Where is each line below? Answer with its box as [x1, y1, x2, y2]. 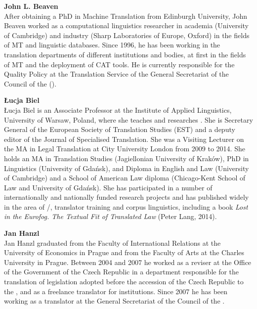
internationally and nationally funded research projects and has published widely [4, 192, 249, 202]
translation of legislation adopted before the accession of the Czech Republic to [4, 276, 244, 287]
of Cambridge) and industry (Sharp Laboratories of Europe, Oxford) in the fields [4, 30, 250, 40]
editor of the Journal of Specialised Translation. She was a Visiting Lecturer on [4, 133, 244, 144]
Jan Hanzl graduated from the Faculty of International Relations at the [4, 237, 221, 248]
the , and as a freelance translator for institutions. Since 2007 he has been [4, 286, 228, 296]
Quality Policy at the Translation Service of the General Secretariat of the [4, 69, 229, 79]
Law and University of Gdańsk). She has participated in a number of [4, 182, 213, 192]
